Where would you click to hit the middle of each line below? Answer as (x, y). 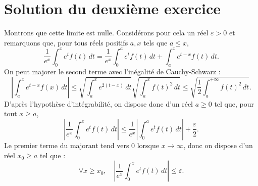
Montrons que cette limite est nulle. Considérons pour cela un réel (106, 33)
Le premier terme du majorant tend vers (67, 145)
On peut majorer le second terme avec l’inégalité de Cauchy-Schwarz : (112, 71)
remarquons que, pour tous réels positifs (66, 42)
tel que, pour (234, 103)
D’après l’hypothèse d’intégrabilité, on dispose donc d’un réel (98, 103)
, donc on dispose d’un (218, 145)
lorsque (148, 145)
